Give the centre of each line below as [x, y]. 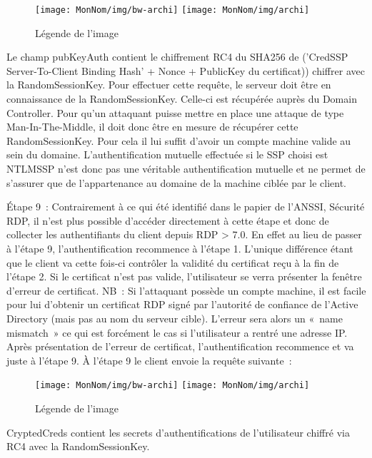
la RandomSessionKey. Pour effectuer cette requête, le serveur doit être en [169, 85]
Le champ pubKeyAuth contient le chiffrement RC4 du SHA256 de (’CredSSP [177, 57]
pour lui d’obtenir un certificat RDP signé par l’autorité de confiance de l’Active [182, 304]
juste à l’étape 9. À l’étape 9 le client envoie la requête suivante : [149, 360]
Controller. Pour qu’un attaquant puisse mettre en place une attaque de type [175, 112]
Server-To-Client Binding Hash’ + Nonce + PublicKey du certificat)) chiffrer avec [186, 70]
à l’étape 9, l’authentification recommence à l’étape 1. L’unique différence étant [180, 248]
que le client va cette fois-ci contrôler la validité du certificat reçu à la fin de [173, 262]
